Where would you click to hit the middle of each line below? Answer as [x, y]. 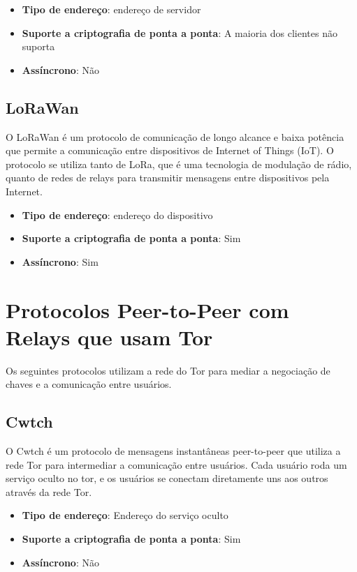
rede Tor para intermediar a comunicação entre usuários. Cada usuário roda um [176, 464]
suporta [38, 46]
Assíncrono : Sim [60, 261]
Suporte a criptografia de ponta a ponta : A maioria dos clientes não [180, 32]
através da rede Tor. [49, 491]
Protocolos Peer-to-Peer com [147, 309]
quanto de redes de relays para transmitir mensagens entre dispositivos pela [168, 178]
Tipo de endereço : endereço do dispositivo [117, 214]
